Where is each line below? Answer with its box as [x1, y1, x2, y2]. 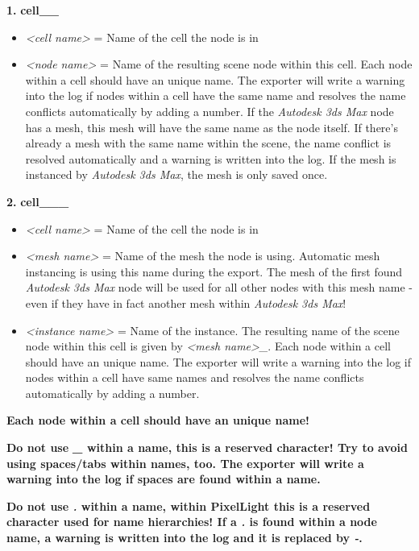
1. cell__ [6, 2, 59, 18]
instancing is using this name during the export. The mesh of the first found [25, 263, 403, 280]
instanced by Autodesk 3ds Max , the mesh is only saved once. [25, 166, 328, 183]
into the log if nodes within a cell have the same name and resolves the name [25, 87, 406, 104]
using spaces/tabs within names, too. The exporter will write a [6, 454, 364, 471]
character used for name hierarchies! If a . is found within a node [6, 513, 377, 530]
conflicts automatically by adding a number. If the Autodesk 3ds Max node [25, 102, 394, 119]
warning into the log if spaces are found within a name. [6, 470, 321, 487]
